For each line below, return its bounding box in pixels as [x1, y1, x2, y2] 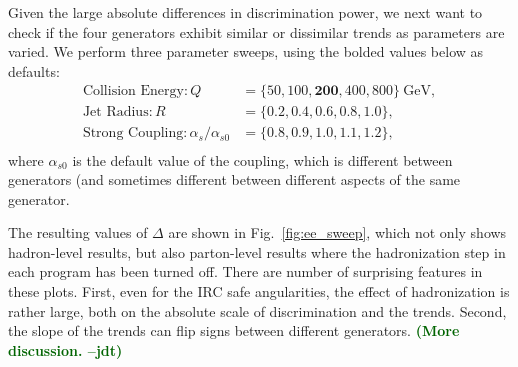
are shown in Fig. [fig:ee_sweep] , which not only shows [168, 222, 507, 243]
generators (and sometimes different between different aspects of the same [8, 169, 461, 190]
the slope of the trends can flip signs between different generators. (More [8, 320, 460, 341]
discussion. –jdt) [8, 339, 123, 360]
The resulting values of [8, 222, 148, 243]
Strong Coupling [82, 126, 184, 141]
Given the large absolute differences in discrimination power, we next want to [8, 2, 483, 22]
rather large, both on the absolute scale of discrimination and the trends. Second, [8, 300, 507, 321]
